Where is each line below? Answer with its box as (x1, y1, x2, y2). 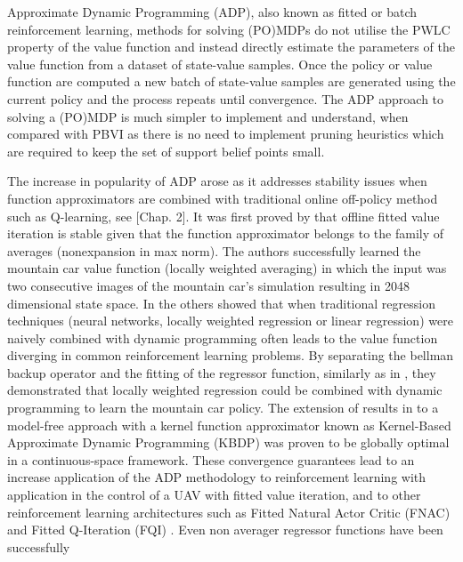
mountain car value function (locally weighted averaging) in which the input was (7, 259, 447, 277)
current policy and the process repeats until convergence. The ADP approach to (7, 89, 444, 108)
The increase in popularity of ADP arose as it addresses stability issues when (7, 172, 427, 190)
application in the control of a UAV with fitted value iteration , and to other (7, 486, 421, 504)
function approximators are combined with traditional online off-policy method (7, 189, 438, 207)
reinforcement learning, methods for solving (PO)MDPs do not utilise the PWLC (7, 20, 451, 38)
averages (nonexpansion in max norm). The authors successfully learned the (7, 241, 421, 260)
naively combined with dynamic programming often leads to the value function (7, 328, 438, 347)
